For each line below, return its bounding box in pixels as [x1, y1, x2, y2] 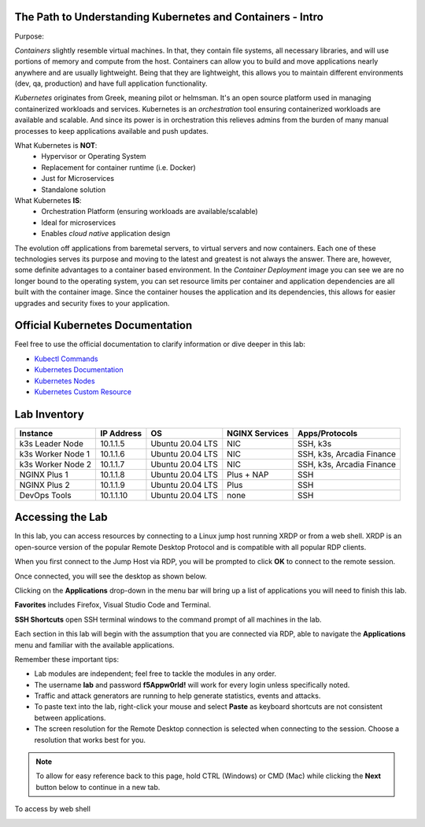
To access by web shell [14, 804, 91, 814]
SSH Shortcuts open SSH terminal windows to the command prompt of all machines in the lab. [14, 615, 322, 624]
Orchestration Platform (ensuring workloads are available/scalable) [41, 207, 259, 216]
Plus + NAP [227, 469, 269, 480]
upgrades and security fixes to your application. [14, 298, 170, 308]
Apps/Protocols [297, 427, 358, 438]
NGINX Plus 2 [19, 479, 70, 490]
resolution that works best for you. [34, 735, 146, 744]
